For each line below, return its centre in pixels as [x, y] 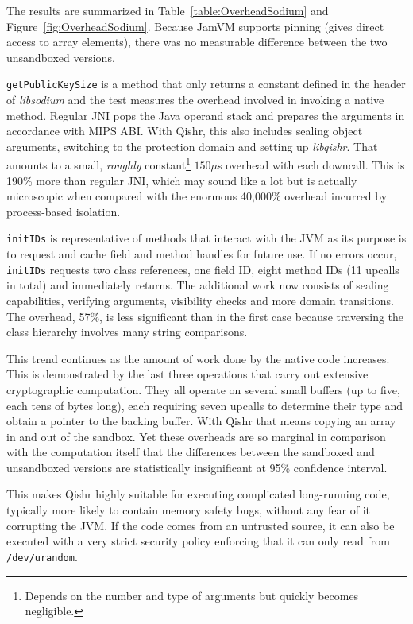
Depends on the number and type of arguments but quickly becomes [192, 595]
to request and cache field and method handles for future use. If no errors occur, [202, 254]
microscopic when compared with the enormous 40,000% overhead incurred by [197, 196]
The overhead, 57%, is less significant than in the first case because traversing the [205, 316]
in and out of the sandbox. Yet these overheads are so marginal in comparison [196, 436]
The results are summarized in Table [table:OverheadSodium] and [168, 10]
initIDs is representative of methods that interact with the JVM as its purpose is [206, 238]
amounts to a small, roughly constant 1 [98, 164]
